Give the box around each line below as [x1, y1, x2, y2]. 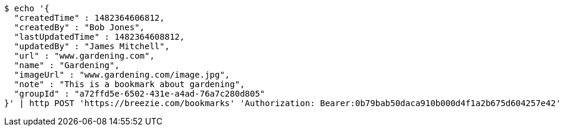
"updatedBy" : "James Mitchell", [14, 41, 170, 51]
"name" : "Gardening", [14, 60, 120, 70]
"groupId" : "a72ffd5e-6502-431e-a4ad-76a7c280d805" [14, 89, 265, 98]
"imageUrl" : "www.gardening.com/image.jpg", [14, 70, 230, 79]
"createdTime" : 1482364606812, [14, 13, 165, 23]
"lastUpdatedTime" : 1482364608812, [14, 32, 185, 41]
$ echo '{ [4, 4, 49, 13]
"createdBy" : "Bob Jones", [14, 23, 145, 32]
